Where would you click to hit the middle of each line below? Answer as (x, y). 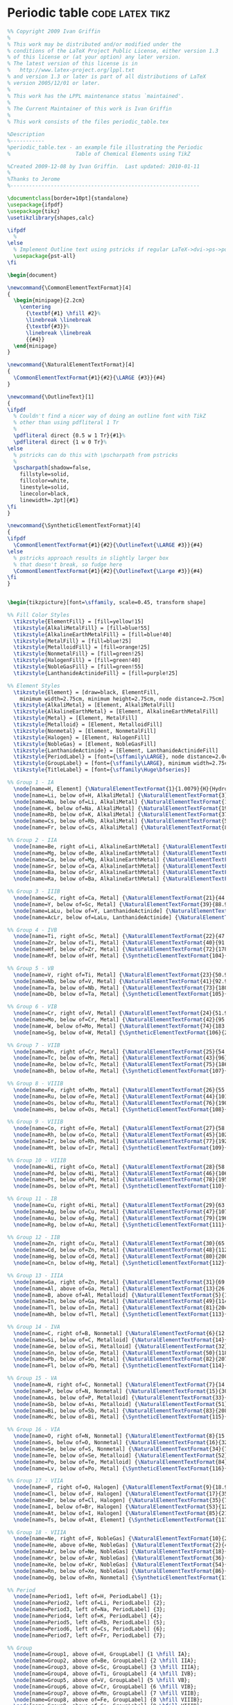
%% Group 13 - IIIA (35, 1275)
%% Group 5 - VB (31, 968)
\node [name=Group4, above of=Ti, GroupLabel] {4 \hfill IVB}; (105, 1674)
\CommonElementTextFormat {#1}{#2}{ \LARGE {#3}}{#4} (90, 378)
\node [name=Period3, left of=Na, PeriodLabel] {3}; (90, 1610)
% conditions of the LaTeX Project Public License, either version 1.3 (113, 51)
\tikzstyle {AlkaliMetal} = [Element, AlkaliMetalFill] (94, 705)
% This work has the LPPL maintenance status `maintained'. (96, 96)
